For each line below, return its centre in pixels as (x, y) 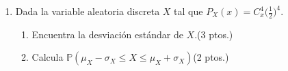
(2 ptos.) (211, 57)
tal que (188, 11)
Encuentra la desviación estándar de (107, 34)
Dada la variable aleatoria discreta (88, 11)
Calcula (48, 57)
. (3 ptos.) (214, 34)
